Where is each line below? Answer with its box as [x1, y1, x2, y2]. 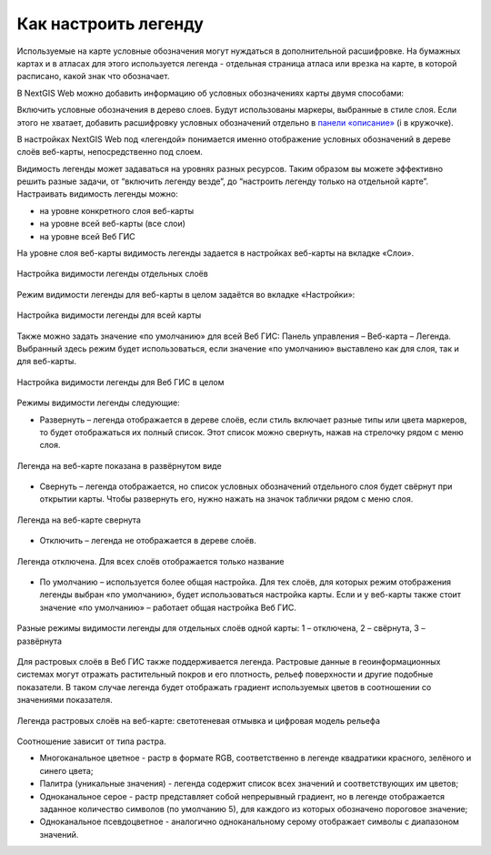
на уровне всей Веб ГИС [39, 230, 135, 241]
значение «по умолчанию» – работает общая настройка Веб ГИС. [39, 602, 297, 613]
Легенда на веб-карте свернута [16, 514, 141, 525]
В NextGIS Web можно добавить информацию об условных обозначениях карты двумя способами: [16, 87, 405, 98]
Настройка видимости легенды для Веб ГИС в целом [16, 376, 225, 387]
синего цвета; [39, 765, 94, 776]
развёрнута [16, 636, 63, 646]
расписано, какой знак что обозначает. [16, 71, 170, 82]
